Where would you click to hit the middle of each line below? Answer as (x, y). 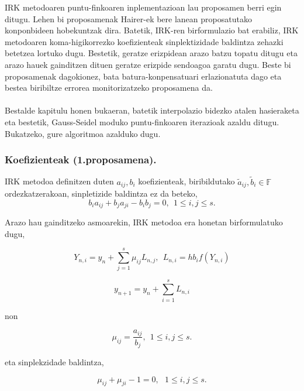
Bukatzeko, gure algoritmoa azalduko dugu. (83, 133)
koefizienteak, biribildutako (186, 181)
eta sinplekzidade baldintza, (54, 362)
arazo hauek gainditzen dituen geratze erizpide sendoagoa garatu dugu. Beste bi (148, 64)
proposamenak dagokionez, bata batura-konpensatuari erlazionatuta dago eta (143, 76)
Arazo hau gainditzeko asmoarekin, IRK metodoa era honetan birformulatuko (144, 222)
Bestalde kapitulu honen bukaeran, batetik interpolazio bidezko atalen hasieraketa (152, 110)
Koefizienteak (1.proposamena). (81, 160)
